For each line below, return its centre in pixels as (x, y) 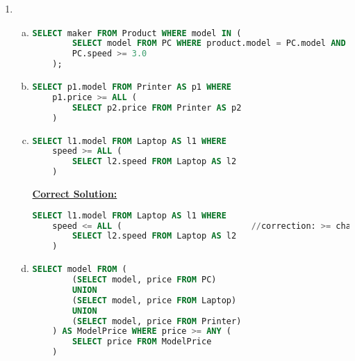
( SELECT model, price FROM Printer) (157, 321)
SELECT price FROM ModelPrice (142, 342)
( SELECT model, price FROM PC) (144, 280)
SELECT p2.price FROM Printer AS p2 (157, 107)
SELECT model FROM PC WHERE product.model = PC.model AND (209, 43)
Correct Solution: (75, 194)
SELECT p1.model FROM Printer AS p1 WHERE (132, 87)
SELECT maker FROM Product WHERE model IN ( (137, 33)
